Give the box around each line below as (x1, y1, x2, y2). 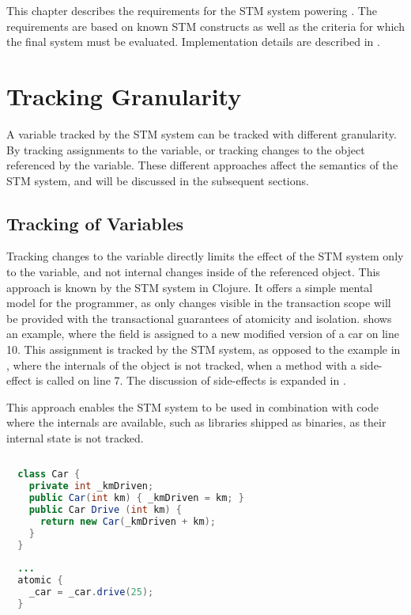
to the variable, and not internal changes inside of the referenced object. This (6, 264, 380, 280)
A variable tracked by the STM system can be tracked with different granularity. (6, 125, 397, 142)
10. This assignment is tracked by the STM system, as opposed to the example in (6, 341, 401, 358)
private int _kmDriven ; (28, 480, 154, 492)
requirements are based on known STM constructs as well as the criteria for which (6, 17, 405, 34)
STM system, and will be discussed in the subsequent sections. (6, 172, 309, 188)
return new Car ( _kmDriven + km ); (40, 515, 216, 527)
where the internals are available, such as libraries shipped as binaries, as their (6, 414, 386, 431)
